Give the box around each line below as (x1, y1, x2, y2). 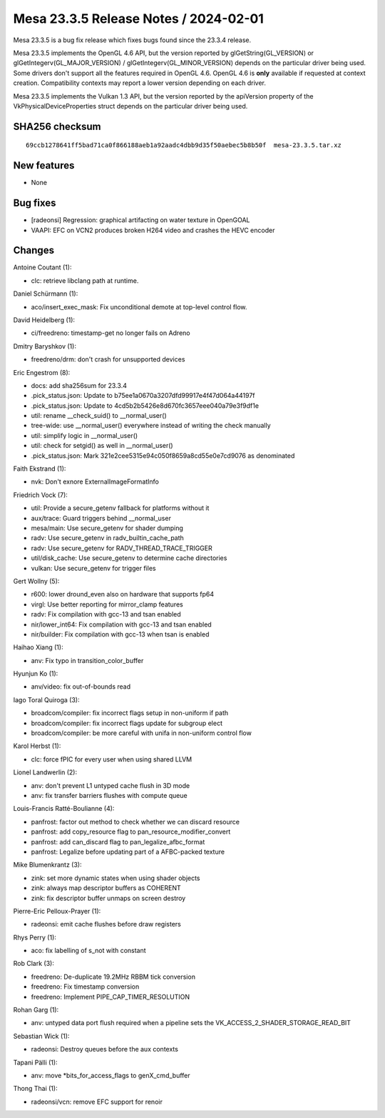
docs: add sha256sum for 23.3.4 (31, 381, 128, 389)
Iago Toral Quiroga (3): (13, 695, 80, 704)
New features (13, 159, 75, 171)
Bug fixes (13, 197, 56, 209)
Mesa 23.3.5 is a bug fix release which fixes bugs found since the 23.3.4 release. (13, 36, 252, 44)
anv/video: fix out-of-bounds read (31, 682, 131, 691)
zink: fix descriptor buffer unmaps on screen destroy (31, 894, 186, 902)
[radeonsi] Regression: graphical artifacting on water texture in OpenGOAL (31, 216, 250, 224)
